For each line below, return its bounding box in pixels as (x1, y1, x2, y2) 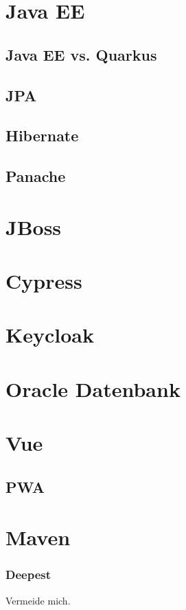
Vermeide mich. (5, 593, 71, 607)
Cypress (5, 267, 82, 295)
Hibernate (5, 125, 79, 146)
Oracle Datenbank (5, 374, 181, 403)
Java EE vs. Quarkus (5, 43, 157, 65)
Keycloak (5, 321, 94, 349)
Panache (5, 165, 66, 187)
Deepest (5, 566, 51, 583)
